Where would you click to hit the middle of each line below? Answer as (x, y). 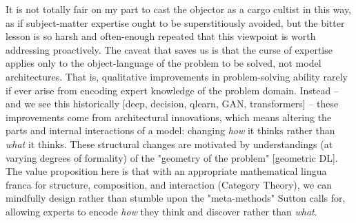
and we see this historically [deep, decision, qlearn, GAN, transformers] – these (172, 104)
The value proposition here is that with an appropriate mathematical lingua (166, 171)
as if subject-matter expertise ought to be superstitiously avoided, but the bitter (175, 22)
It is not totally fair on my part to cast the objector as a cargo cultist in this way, (179, 9)
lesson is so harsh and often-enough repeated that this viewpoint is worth (161, 36)
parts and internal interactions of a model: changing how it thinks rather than (170, 130)
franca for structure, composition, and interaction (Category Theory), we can (169, 184)
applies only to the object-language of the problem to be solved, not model (164, 63)
